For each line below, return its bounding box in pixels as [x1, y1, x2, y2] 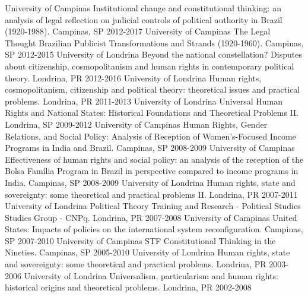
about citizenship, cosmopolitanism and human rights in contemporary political [5, 59, 294, 72]
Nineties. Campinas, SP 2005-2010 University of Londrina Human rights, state [5, 246, 290, 258]
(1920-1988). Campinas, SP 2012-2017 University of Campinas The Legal [5, 25, 271, 37]
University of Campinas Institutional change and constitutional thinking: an [5, 2, 281, 14]
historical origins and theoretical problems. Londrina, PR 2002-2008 [5, 281, 252, 293]
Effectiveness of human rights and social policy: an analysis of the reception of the [5, 153, 304, 165]
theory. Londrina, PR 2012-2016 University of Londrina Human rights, [5, 71, 262, 84]
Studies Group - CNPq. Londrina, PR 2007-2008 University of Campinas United [5, 211, 297, 223]
